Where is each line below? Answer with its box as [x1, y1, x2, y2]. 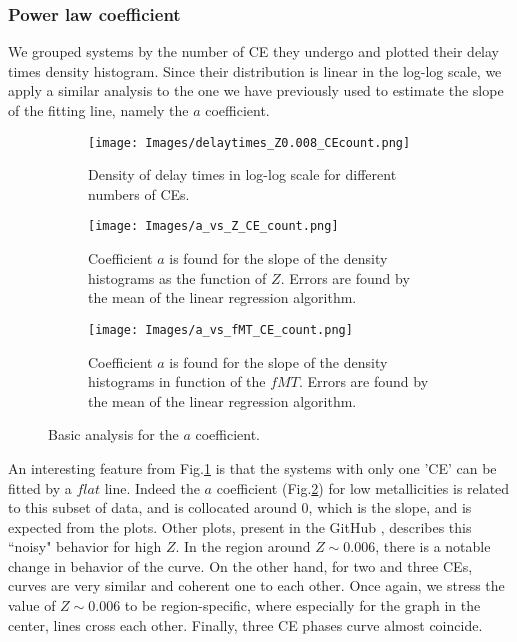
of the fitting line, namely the [8, 100, 189, 120]
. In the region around [175, 536, 311, 557]
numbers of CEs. [88, 183, 190, 204]
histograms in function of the [88, 371, 266, 392]
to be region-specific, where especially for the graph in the [124, 595, 481, 616]
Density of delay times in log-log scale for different [88, 164, 397, 185]
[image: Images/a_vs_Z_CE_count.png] [88, 219, 339, 234]
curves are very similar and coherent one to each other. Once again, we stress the [8, 575, 505, 596]
